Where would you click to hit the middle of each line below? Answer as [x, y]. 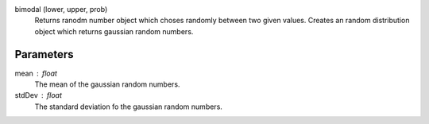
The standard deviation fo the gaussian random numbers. [128, 107]
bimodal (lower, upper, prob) [61, 9]
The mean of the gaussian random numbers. [107, 84]
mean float [36, 73]
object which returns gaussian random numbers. [114, 31]
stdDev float [39, 95]
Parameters [44, 54]
